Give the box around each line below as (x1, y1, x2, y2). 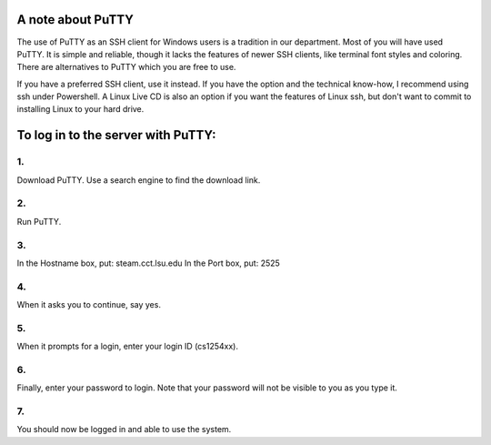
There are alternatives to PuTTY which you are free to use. (16, 62, 236, 73)
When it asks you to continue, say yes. (16, 299, 161, 310)
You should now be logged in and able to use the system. (16, 424, 232, 435)
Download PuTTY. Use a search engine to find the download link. (16, 174, 261, 186)
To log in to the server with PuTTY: (16, 127, 217, 143)
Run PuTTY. (16, 216, 62, 227)
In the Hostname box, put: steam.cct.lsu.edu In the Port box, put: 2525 (16, 258, 281, 268)
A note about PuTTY (16, 12, 134, 27)
